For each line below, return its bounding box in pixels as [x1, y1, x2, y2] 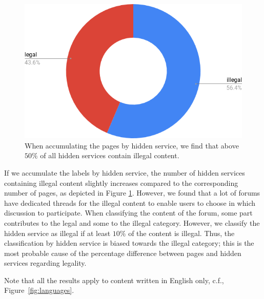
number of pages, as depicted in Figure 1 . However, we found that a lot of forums [4, 187, 260, 198]
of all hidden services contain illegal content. [40, 150, 179, 161]
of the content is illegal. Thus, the [128, 227, 235, 238]
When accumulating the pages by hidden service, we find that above [25, 140, 239, 151]
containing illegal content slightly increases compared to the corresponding [4, 177, 238, 188]
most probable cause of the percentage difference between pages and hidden [4, 247, 241, 258]
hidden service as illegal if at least [4, 227, 111, 238]
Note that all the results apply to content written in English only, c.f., [4, 274, 224, 285]
